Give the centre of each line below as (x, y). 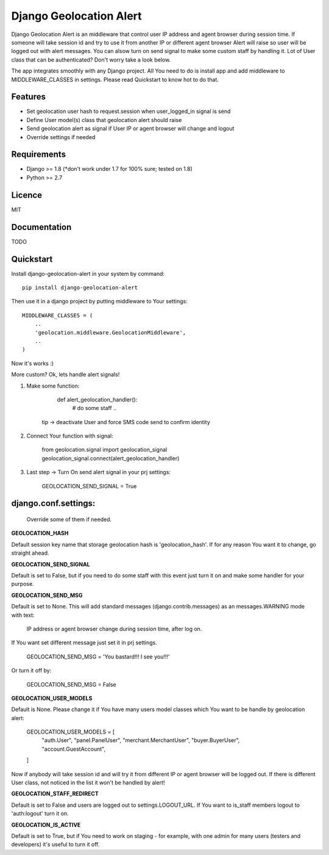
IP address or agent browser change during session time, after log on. (114, 629)
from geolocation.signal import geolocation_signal (104, 450)
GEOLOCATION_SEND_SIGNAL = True (89, 486)
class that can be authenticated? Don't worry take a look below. (91, 60)
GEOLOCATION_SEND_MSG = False (71, 684)
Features (28, 97)
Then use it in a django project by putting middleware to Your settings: (100, 301)
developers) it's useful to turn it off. (55, 845)
